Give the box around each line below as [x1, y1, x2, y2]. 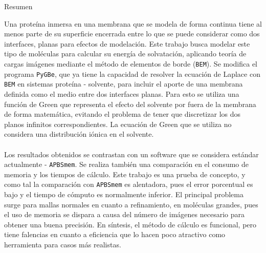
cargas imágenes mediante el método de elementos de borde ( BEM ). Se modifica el [4, 58, 258, 69]
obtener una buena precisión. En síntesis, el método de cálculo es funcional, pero [4, 219, 257, 229]
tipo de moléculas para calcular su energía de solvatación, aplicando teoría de [4, 48, 247, 59]
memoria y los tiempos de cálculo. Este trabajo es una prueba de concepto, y [4, 168, 246, 179]
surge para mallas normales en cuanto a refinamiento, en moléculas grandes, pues [4, 199, 258, 209]
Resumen [4, 1, 33, 11]
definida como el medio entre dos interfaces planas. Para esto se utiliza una [4, 88, 239, 99]
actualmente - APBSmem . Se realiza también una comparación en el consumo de [4, 159, 249, 170]
